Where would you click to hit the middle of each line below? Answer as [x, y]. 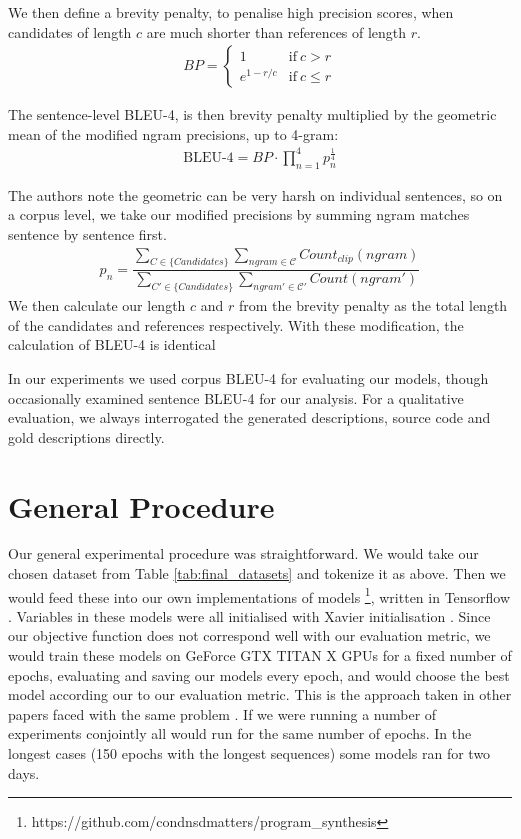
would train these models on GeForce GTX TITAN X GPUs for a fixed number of [260, 655]
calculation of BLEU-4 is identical [112, 344]
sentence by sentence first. [87, 233]
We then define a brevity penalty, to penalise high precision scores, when [231, 12]
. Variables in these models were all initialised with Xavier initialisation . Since [249, 615]
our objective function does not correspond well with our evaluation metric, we [249, 635]
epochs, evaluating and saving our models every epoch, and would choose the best [259, 674]
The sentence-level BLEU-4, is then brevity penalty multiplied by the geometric [252, 114]
